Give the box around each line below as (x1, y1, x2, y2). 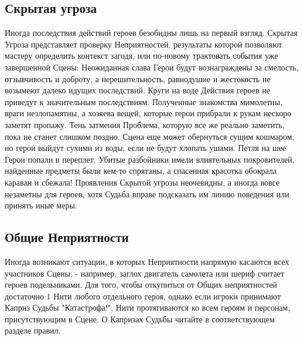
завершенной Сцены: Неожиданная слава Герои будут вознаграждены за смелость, (5, 60, 299, 73)
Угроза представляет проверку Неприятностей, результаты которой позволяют (5, 38, 282, 50)
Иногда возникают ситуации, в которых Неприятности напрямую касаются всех (5, 255, 290, 267)
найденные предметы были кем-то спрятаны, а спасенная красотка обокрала (5, 164, 277, 177)
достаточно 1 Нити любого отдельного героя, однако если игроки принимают (5, 289, 281, 302)
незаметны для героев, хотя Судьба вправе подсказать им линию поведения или (5, 187, 290, 200)
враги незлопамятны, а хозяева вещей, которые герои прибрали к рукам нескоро (5, 107, 291, 119)
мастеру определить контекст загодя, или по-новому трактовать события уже (5, 49, 278, 62)
